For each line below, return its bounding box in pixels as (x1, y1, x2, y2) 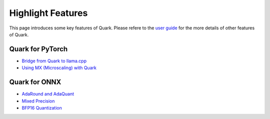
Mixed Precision (21, 98, 55, 104)
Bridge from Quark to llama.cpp (21, 58, 87, 64)
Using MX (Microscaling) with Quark (21, 65, 97, 71)
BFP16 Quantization (21, 105, 62, 111)
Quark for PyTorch (9, 45, 68, 53)
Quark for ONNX (9, 78, 61, 87)
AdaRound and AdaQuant (21, 91, 74, 97)
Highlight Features (9, 7, 88, 18)
